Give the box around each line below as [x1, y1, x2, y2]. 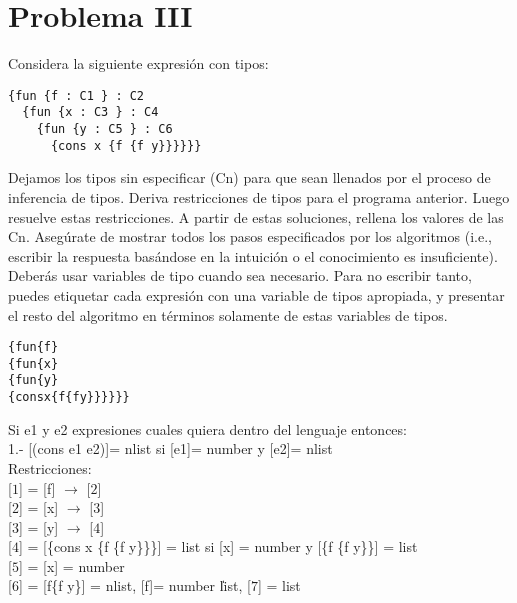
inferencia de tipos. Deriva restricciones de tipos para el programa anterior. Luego [8, 186, 510, 207]
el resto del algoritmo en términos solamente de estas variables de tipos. [8, 304, 448, 325]
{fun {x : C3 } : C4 [22, 105, 159, 120]
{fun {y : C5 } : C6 [36, 122, 173, 137]
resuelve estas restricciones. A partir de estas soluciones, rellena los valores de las [8, 206, 504, 227]
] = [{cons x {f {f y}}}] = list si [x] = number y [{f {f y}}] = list [18, 536, 418, 557]
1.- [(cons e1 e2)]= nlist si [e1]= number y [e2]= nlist [8, 438, 333, 459]
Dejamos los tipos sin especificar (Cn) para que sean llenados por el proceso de [8, 167, 491, 188]
